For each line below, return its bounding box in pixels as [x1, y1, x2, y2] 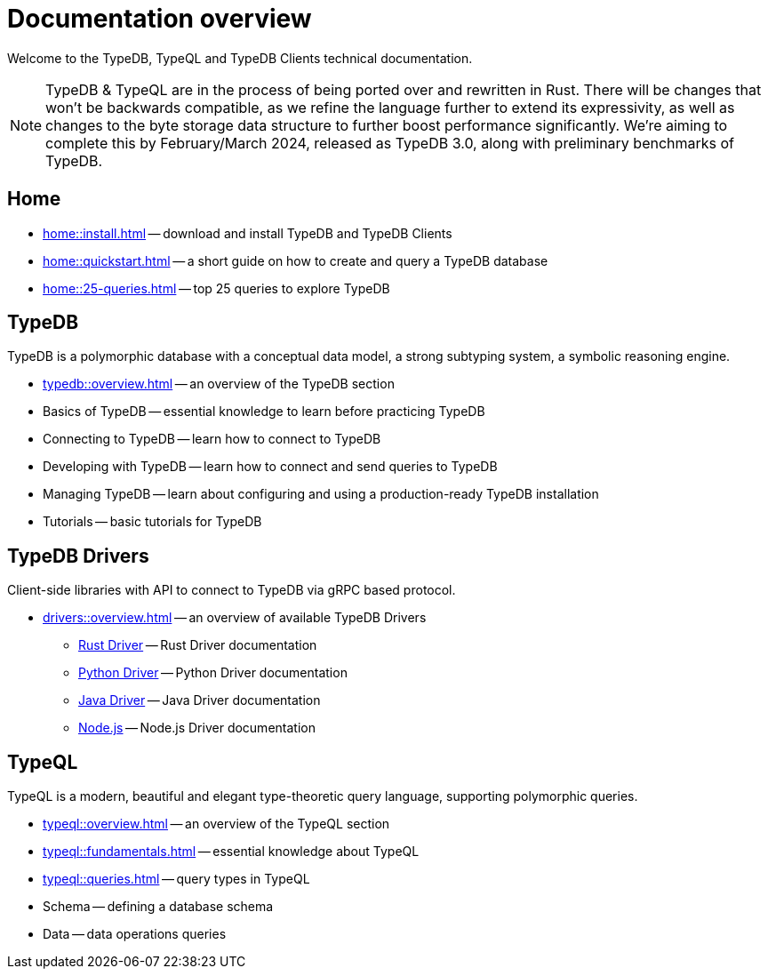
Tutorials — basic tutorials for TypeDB [43, 514, 262, 530]
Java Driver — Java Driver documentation [78, 692, 321, 708]
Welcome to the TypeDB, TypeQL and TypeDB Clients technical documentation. [7, 50, 473, 66]
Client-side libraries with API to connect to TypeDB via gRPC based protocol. [7, 582, 456, 598]
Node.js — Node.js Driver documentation [78, 720, 316, 736]
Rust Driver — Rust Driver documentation [78, 637, 317, 653]
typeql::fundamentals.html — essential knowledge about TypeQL [43, 844, 420, 860]
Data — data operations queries [43, 926, 227, 942]
